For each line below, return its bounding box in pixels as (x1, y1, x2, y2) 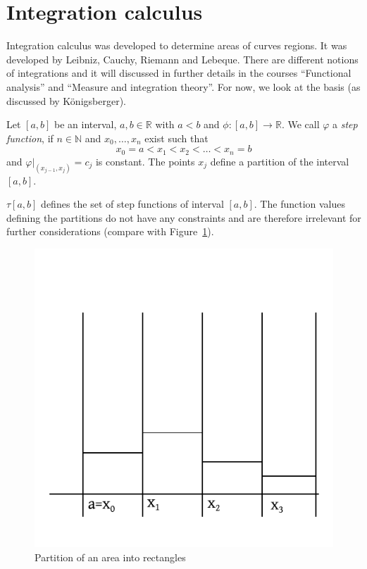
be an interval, (54, 117, 117, 132)
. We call (281, 117, 320, 132)
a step (332, 117, 358, 132)
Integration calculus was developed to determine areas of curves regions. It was (6, 38, 347, 53)
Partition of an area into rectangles (35, 549, 186, 564)
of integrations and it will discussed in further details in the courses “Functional (6, 65, 352, 80)
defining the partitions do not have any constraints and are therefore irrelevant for (6, 210, 361, 225)
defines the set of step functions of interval (41, 196, 224, 211)
